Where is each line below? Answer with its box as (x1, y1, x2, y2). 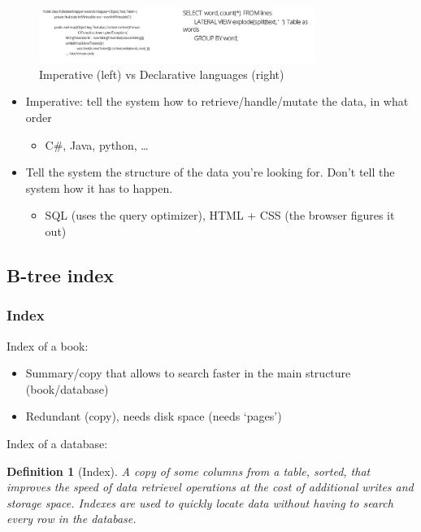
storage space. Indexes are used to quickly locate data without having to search (7, 494, 393, 511)
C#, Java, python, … (45, 136, 149, 153)
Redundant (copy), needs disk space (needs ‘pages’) (25, 408, 282, 425)
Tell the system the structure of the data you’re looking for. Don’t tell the (25, 164, 395, 181)
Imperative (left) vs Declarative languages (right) (39, 65, 284, 82)
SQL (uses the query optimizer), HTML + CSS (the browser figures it (45, 207, 395, 224)
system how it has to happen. (25, 179, 173, 196)
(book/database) (25, 380, 109, 397)
